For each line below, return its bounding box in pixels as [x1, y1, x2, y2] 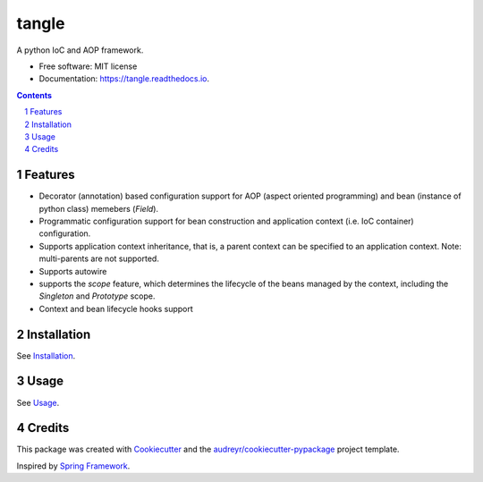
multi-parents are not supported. [38, 253, 160, 264]
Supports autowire [38, 266, 107, 276]
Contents [16, 89, 53, 100]
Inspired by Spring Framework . [16, 461, 131, 471]
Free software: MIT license [38, 61, 138, 72]
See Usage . [16, 397, 60, 408]
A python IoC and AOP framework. [16, 45, 144, 55]
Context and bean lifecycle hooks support [38, 303, 194, 314]
